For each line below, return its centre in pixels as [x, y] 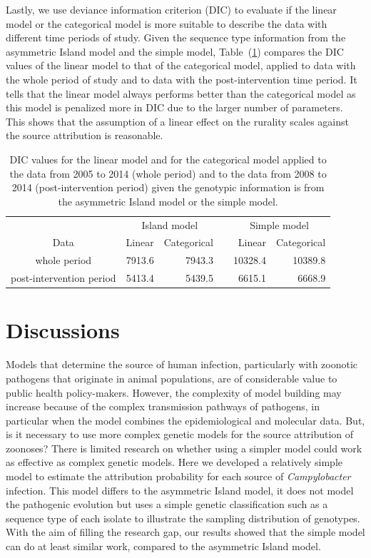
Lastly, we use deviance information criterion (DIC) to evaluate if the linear [171, 9]
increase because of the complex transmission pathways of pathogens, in [163, 406]
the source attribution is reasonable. [85, 135]
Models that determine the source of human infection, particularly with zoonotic [182, 364]
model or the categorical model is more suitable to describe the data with [167, 23]
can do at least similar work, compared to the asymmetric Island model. [163, 546]
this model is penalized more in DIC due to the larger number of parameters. [174, 107]
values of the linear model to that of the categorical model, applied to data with [181, 65]
